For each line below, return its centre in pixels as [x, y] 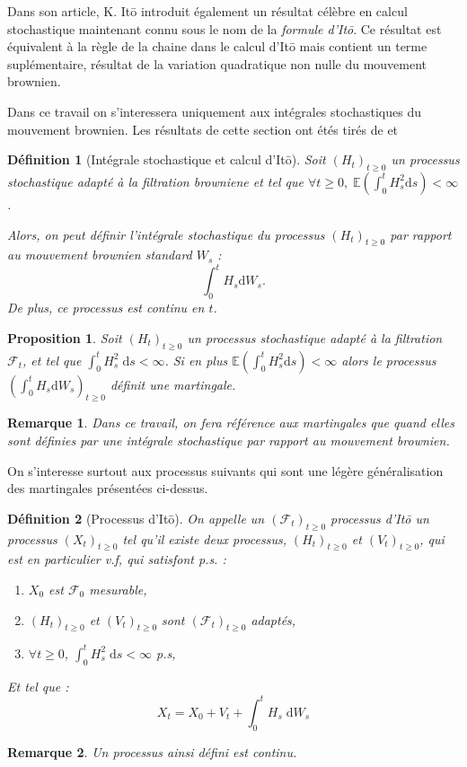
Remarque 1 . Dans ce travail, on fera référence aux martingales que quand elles [231, 423]
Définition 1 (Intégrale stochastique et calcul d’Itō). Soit [167, 159]
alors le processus [389, 360]
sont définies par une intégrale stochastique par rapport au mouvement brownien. [229, 441]
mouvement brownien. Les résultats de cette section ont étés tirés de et [203, 129]
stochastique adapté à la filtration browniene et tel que [155, 181]
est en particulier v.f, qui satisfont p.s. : [117, 559]
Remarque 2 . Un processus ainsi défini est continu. [152, 751]
